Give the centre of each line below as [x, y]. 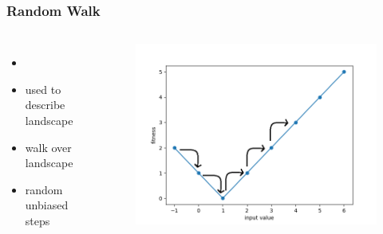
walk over [48, 147]
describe [45, 105]
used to [43, 89]
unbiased [47, 205]
